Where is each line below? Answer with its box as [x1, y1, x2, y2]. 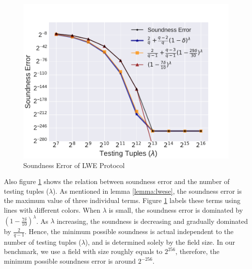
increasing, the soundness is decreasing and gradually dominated [56, 216, 248, 226]
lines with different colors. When [4, 204, 100, 215]
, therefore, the [175, 246, 220, 256]
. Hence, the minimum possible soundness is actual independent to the [24, 226, 234, 236]
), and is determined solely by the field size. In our [85, 236, 235, 247]
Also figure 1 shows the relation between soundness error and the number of [4, 176, 230, 186]
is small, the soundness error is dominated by [109, 204, 243, 215]
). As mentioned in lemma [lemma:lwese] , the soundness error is [52, 185, 242, 196]
